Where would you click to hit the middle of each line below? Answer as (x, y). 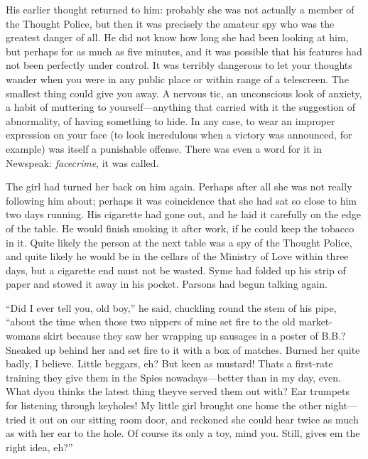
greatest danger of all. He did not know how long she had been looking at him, (177, 37)
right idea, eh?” (39, 447)
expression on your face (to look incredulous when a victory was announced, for (179, 135)
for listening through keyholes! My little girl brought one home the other (164, 405)
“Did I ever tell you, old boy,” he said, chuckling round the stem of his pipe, (171, 307)
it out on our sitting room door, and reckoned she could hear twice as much (194, 419)
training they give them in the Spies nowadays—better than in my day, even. (173, 377)
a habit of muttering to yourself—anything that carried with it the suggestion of (180, 107)
